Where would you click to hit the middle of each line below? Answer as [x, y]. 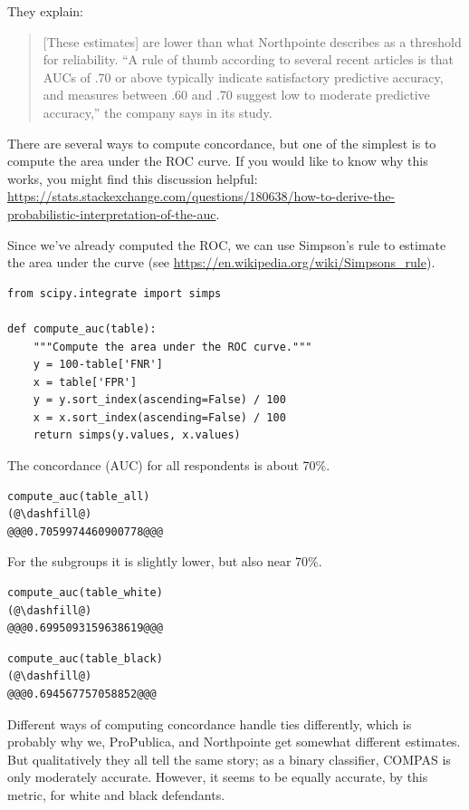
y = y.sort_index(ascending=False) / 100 [159, 400]
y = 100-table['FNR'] [98, 365]
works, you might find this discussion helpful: [133, 178]
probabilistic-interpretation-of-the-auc [112, 213]
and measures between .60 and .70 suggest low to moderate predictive [236, 95]
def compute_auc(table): [82, 328]
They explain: [46, 11]
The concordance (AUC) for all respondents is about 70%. [169, 465]
